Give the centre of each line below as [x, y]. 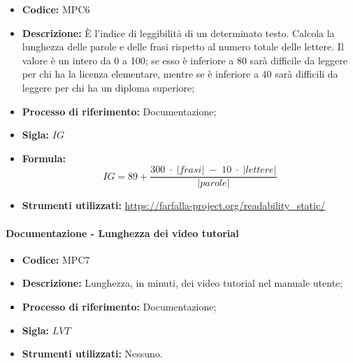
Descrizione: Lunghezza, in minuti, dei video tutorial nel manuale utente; [182, 283]
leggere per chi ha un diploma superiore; [108, 87]
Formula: [44, 158]
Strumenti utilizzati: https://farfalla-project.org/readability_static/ [174, 205]
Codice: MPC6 [56, 9]
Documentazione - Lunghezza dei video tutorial [122, 233]
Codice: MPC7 [56, 259]
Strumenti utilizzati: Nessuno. [92, 354]
